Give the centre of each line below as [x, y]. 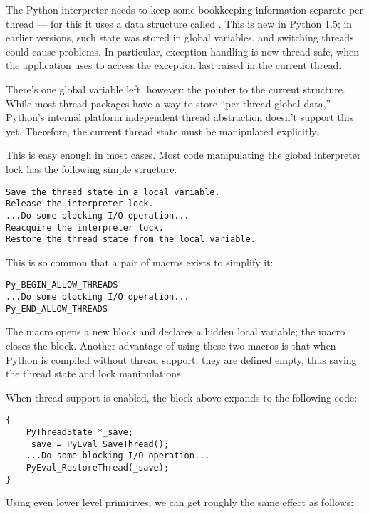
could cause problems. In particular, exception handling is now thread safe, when [182, 51]
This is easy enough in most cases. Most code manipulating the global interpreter [183, 155]
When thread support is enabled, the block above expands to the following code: [182, 397]
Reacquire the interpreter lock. [85, 227]
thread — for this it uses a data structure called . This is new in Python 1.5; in [179, 23]
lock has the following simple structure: [92, 168]
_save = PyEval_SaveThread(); [98, 444]
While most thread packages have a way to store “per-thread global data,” [168, 103]
